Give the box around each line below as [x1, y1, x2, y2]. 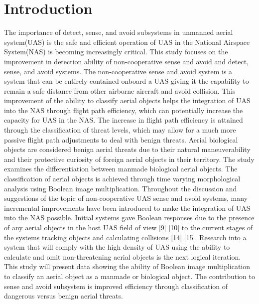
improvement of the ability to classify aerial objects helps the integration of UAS [4, 95, 251, 106]
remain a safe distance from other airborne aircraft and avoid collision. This [4, 85, 236, 96]
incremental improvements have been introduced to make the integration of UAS [4, 202, 251, 213]
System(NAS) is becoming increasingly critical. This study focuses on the [4, 46, 228, 57]
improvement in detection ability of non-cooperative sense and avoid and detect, [4, 56, 249, 66]
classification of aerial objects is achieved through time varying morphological [4, 173, 241, 184]
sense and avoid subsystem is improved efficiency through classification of [4, 281, 228, 291]
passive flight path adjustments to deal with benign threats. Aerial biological [4, 134, 238, 145]
